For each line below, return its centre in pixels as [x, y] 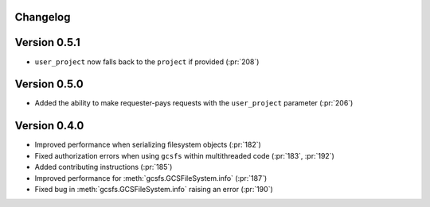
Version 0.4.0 [49, 126]
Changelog [43, 17]
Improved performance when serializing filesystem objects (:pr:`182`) [148, 145]
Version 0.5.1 [48, 42]
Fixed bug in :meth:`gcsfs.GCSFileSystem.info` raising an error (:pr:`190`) [154, 189]
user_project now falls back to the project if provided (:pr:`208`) [147, 61]
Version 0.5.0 [49, 84]
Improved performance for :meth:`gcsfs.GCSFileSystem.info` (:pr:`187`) [151, 178]
